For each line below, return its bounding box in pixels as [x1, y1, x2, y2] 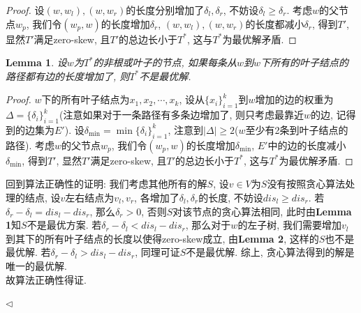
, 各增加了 [134, 190, 179, 204]
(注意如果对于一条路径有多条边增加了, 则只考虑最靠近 [59, 107, 304, 122]
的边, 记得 [310, 107, 356, 122]
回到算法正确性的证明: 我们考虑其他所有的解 [6, 176, 207, 191]
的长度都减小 [245, 16, 304, 31]
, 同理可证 [135, 245, 180, 259]
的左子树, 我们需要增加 [237, 217, 341, 232]
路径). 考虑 [6, 137, 54, 152]
